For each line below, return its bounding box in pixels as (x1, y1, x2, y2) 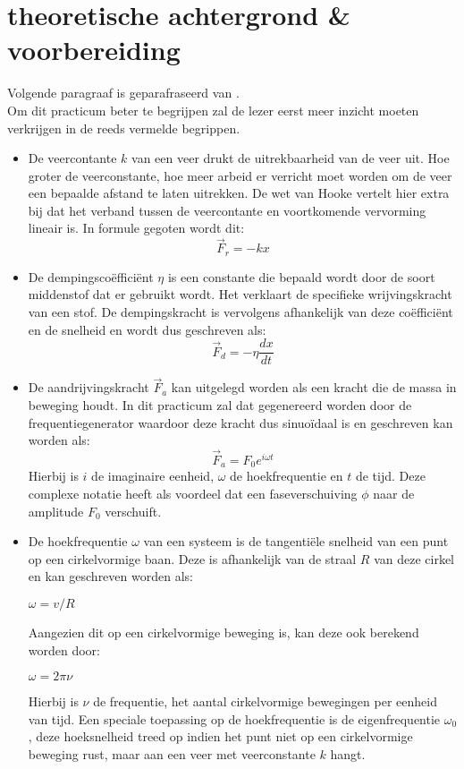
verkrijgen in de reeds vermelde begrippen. (7, 118, 240, 137)
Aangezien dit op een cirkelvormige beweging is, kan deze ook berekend (28, 623, 419, 641)
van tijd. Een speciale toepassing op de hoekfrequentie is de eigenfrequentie (28, 709, 441, 728)
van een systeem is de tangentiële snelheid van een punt (143, 532, 449, 551)
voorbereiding (7, 31, 181, 68)
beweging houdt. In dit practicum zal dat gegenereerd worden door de (28, 395, 412, 414)
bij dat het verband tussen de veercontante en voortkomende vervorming (28, 201, 426, 219)
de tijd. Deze (355, 466, 426, 485)
